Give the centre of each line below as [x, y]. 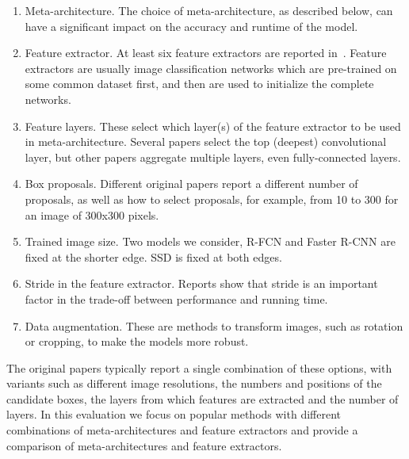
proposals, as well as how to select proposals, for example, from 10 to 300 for [212, 199]
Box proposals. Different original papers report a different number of [191, 184]
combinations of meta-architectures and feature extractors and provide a [182, 430]
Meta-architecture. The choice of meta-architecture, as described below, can [209, 10]
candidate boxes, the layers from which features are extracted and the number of [203, 398]
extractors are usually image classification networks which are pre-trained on [211, 68]
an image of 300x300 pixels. [92, 214]
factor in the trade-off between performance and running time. [176, 298]
